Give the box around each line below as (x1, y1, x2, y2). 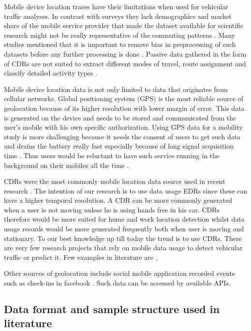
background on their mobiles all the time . (4, 160, 129, 170)
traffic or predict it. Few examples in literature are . (4, 252, 158, 262)
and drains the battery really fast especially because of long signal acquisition (4, 141, 234, 151)
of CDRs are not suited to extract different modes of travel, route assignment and (4, 58, 246, 68)
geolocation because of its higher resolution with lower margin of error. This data (4, 103, 245, 113)
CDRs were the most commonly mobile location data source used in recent (4, 176, 225, 186)
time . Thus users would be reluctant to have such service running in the (4, 150, 220, 160)
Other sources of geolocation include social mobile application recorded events (4, 268, 235, 278)
